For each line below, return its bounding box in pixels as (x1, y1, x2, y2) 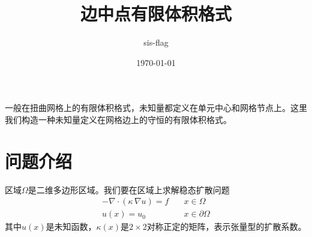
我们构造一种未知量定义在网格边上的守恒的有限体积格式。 (5, 113, 232, 125)
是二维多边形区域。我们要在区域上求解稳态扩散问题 (28, 183, 230, 196)
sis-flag (143, 36, 169, 49)
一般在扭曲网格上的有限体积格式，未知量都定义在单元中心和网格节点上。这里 (5, 101, 307, 114)
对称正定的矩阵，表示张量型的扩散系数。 (146, 220, 307, 233)
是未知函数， (46, 220, 97, 233)
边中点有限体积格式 (80, 1, 232, 26)
